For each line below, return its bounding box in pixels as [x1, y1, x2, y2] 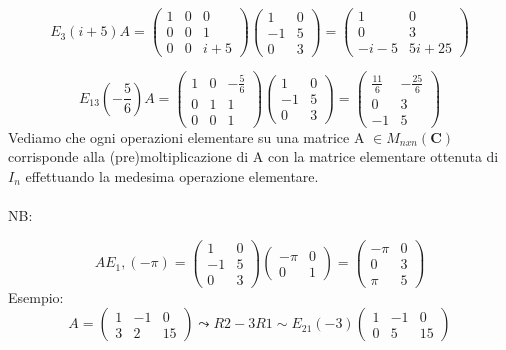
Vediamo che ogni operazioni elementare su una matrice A [8, 126, 365, 147]
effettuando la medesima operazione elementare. [25, 165, 319, 186]
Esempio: [8, 286, 64, 307]
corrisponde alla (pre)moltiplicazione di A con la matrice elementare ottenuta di [8, 146, 499, 167]
